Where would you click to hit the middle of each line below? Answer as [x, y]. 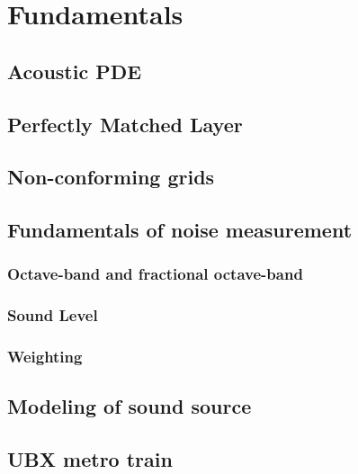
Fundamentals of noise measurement [180, 230]
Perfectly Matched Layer [125, 124]
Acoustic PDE [75, 71]
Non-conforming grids [111, 177]
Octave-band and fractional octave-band [155, 274]
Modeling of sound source [130, 406]
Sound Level [53, 315]
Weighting [45, 357]
